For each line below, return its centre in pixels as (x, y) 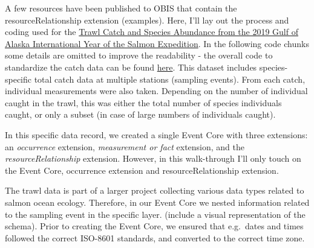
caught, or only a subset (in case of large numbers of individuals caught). (140, 114)
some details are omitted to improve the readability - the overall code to (139, 55)
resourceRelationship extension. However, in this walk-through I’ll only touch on (153, 158)
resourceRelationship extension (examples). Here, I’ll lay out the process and (147, 20)
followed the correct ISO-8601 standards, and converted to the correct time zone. (155, 237)
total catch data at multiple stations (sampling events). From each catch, (170, 79)
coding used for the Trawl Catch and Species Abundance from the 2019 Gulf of (152, 32)
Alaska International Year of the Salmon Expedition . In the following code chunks (157, 43)
